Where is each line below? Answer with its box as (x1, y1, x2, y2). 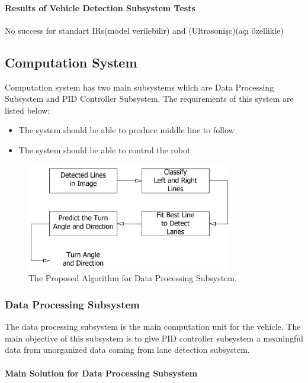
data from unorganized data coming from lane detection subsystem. (5, 343, 250, 356)
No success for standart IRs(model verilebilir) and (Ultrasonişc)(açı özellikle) (5, 24, 284, 36)
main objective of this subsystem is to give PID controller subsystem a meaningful (5, 331, 303, 344)
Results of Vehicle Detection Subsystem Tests (5, 1, 195, 14)
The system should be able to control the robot (18, 143, 191, 156)
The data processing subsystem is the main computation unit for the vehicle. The (5, 320, 301, 333)
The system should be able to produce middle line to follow (18, 124, 235, 136)
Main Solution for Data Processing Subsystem (5, 366, 198, 379)
